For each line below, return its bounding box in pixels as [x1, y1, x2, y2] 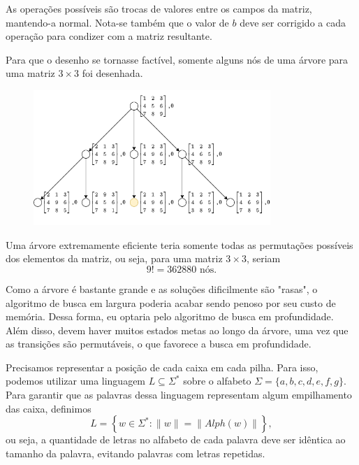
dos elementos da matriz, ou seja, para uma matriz [6, 251, 223, 266]
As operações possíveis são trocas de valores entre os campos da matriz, [6, 1, 312, 15]
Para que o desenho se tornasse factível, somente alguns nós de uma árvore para [6, 52, 349, 66]
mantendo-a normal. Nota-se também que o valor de [6, 15, 229, 29]
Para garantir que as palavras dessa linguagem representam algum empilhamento [6, 387, 352, 402]
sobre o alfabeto [183, 373, 251, 388]
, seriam [246, 251, 281, 266]
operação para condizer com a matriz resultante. [6, 29, 212, 43]
